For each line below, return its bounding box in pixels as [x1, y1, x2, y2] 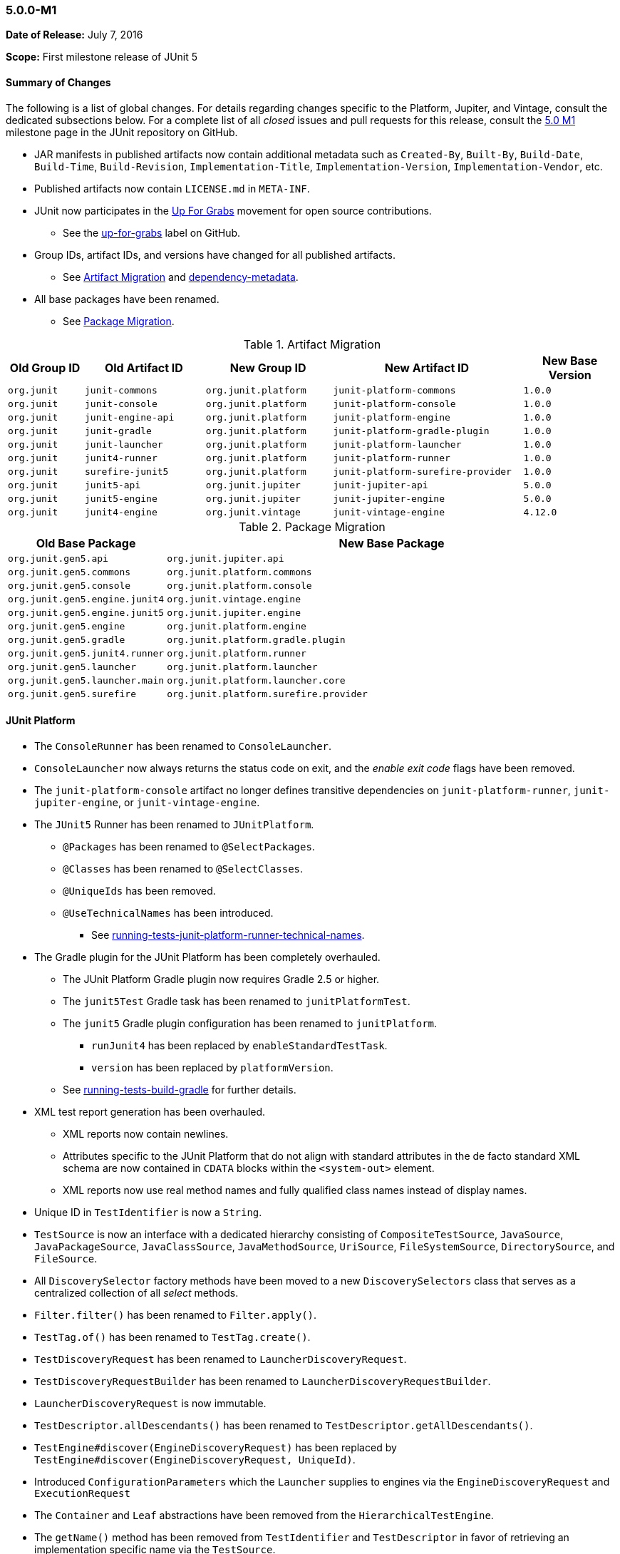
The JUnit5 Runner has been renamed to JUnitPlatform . [34, 818, 314, 830]
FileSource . [34, 1252, 98, 1265]
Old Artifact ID [104, 360, 183, 375]
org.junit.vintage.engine [167, 593, 301, 604]
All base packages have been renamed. [34, 292, 219, 305]
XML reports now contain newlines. [63, 1127, 229, 1140]
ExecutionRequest [34, 1487, 130, 1499]
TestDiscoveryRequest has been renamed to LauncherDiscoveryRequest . [34, 1352, 407, 1365]
